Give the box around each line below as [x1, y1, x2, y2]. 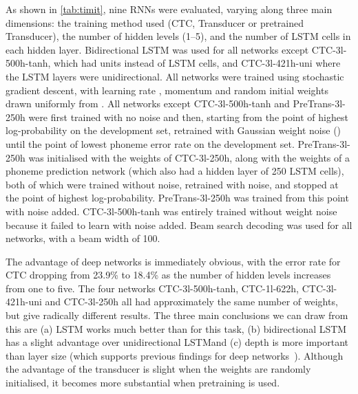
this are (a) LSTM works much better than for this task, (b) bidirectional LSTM [6, 321, 347, 336]
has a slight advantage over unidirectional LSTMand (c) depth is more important [6, 335, 348, 349]
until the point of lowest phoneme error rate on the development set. [6, 136, 295, 151]
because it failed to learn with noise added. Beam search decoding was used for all [6, 217, 352, 232]
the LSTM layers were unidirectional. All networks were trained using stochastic [6, 69, 344, 83]
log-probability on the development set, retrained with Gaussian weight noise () [6, 123, 341, 138]
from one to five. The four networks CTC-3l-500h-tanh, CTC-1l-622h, [6, 281, 299, 295]
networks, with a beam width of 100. [6, 231, 160, 245]
